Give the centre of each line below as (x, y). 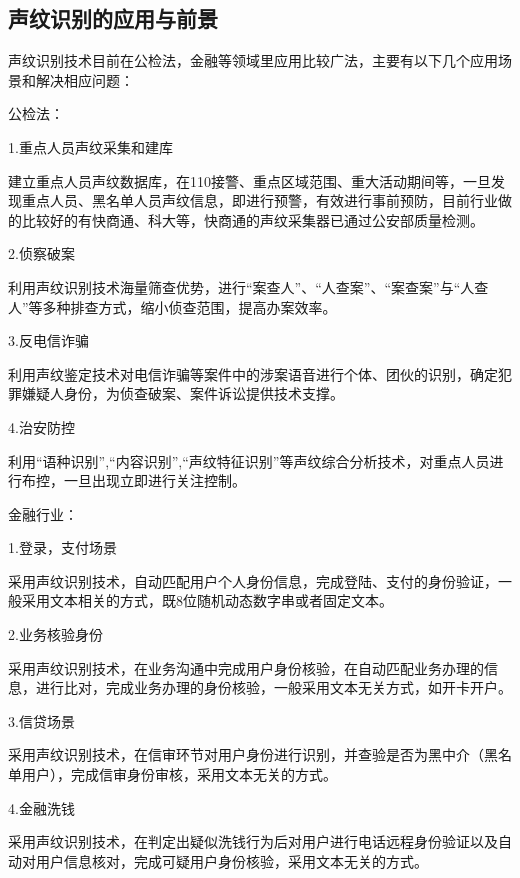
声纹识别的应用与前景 (113, 18)
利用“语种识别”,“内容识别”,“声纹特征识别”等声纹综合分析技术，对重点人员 (249, 460)
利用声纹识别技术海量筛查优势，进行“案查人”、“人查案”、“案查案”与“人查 (248, 286)
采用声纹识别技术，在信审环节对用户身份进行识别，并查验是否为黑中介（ (246, 754)
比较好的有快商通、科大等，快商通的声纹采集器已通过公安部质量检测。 (252, 219)
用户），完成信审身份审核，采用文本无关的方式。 (179, 774)
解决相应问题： (84, 79)
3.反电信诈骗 (48, 340)
